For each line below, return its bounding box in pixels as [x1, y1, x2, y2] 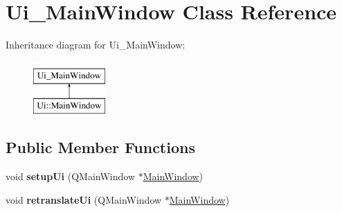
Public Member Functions [6, 136, 195, 158]
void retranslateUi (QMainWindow [6, 192, 162, 206]
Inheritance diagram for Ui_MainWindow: [6, 37, 186, 52]
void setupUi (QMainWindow [6, 169, 136, 184]
